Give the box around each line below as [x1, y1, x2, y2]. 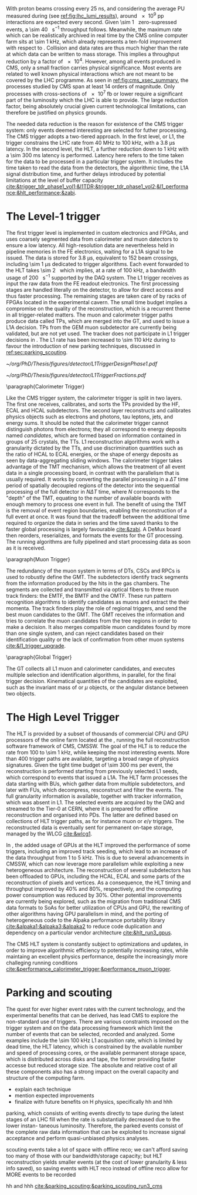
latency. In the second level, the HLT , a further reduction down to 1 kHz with [6, 145, 189, 152]
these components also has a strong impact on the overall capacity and [6, 1068, 179, 1076]
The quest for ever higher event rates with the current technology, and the [6, 1006, 186, 1013]
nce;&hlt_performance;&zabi [6, 189, 75, 196]
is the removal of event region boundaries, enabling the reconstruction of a [6, 507, 187, 514]
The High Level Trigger [6, 711, 120, 724]
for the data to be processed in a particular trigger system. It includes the [6, 158, 183, 165]
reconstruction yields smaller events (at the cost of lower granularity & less [6, 1159, 187, 1166]
